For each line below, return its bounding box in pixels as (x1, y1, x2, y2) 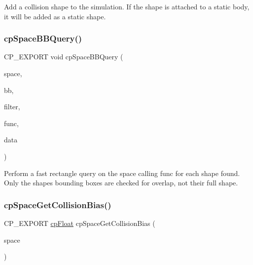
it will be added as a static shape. (4, 11, 106, 21)
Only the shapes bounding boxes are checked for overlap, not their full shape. (4, 177, 238, 188)
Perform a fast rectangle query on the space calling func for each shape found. (4, 168, 240, 178)
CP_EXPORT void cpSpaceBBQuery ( (4, 51, 123, 62)
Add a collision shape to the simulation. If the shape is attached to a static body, (4, 1, 250, 11)
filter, (4, 101, 20, 112)
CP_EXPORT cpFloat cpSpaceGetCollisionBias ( (4, 218, 155, 228)
